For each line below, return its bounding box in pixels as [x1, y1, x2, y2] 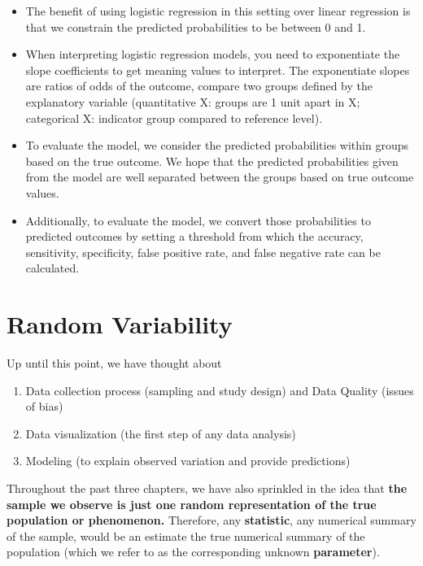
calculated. [25, 259, 80, 276]
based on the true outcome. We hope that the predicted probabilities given [25, 152, 399, 169]
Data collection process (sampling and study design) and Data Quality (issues [25, 381, 414, 398]
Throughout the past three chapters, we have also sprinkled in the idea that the [7, 480, 408, 496]
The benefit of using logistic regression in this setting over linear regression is [25, 2, 411, 19]
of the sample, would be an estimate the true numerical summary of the [7, 527, 365, 544]
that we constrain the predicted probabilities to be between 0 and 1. [25, 18, 366, 35]
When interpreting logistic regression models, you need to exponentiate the [25, 46, 400, 63]
